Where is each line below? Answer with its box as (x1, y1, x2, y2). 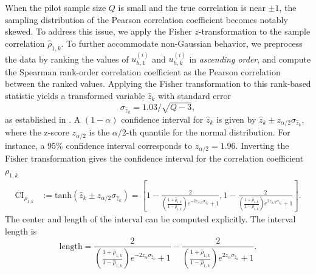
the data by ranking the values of (5, 52, 129, 65)
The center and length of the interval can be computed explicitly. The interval (5, 213, 296, 225)
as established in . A (5, 112, 81, 125)
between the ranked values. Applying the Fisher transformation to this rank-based (5, 77, 311, 90)
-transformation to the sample (198, 25, 311, 38)
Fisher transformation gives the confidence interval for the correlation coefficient (5, 152, 304, 165)
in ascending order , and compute (189, 52, 311, 65)
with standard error (157, 89, 232, 101)
